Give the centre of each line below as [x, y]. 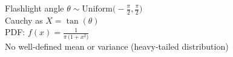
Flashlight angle [34, 8]
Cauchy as [24, 20]
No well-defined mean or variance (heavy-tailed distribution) [117, 46]
